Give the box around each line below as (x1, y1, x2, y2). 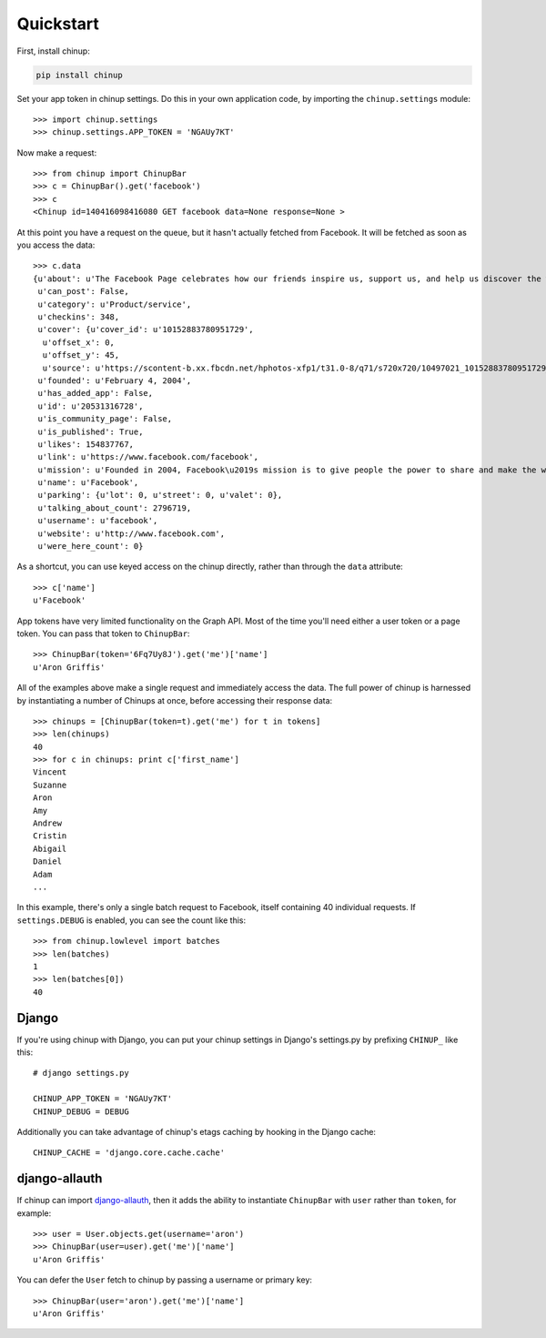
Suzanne (33, 779, 67, 790)
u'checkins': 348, (37, 311, 120, 322)
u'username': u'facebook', (37, 515, 158, 526)
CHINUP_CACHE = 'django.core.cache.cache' (33, 1148, 226, 1158)
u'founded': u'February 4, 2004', (37, 375, 192, 386)
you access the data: (16, 239, 96, 250)
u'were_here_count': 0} (37, 542, 144, 552)
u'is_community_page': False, (37, 414, 173, 424)
